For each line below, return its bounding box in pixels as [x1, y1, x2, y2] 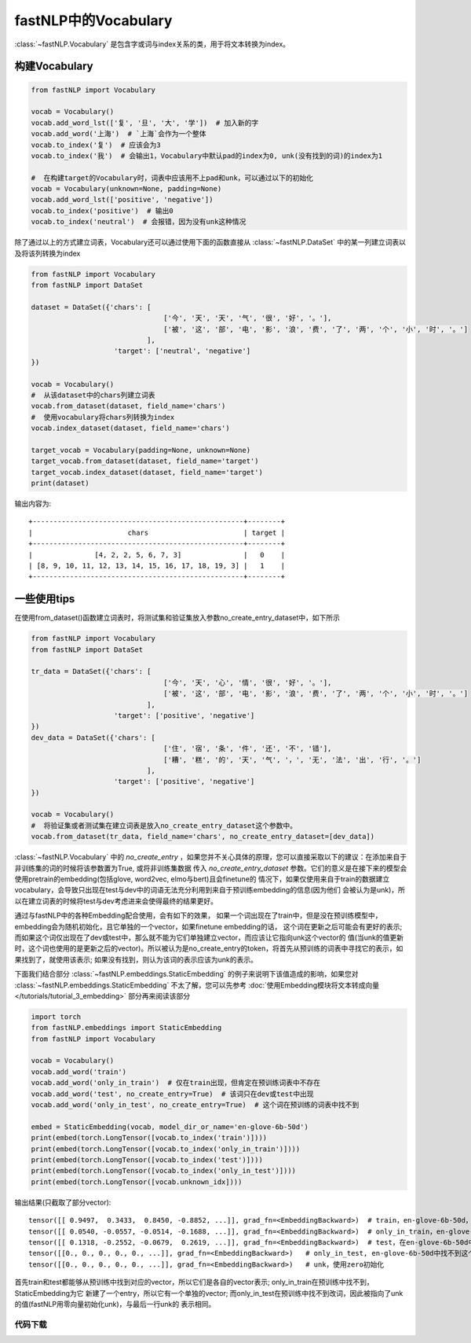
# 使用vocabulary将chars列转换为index [31, 413, 175, 421]
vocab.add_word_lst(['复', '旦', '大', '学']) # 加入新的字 [31, 118, 259, 127]
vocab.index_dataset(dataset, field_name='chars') [31, 424, 231, 432]
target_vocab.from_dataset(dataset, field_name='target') [31, 457, 259, 465]
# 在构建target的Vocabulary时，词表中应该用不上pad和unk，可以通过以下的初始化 [31, 173, 314, 182]
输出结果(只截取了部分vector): [14, 1198, 111, 1207]
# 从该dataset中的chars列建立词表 [31, 390, 156, 399]
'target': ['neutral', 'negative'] [114, 347, 251, 355]
